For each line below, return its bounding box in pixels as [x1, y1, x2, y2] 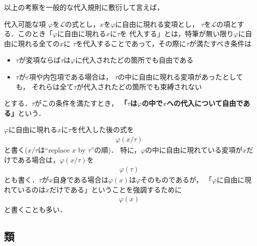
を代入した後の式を [71, 124, 134, 135]
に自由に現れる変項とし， [115, 18, 199, 29]
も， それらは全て [15, 81, 74, 91]
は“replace [38, 144, 70, 155]
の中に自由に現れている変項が [145, 144, 243, 155]
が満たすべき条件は [189, 38, 252, 48]
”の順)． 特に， [90, 144, 141, 155]
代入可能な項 [4, 18, 46, 29]
